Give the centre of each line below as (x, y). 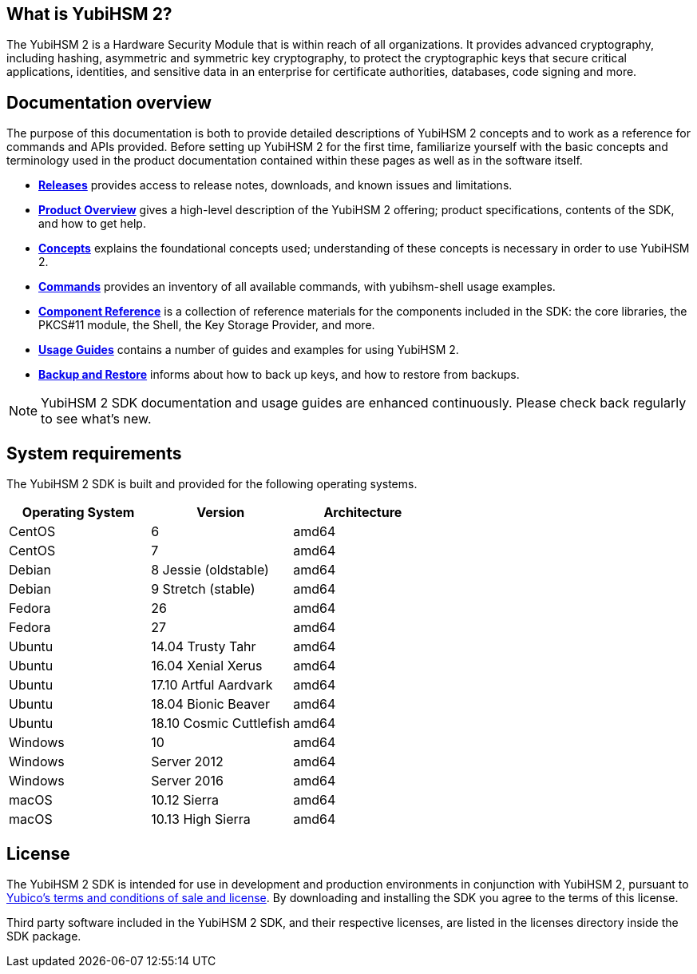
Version (221, 513)
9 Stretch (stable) (203, 589)
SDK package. (44, 936)
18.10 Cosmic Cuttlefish (221, 724)
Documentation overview (109, 102)
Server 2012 (187, 762)
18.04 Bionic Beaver (210, 704)
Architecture (363, 513)
